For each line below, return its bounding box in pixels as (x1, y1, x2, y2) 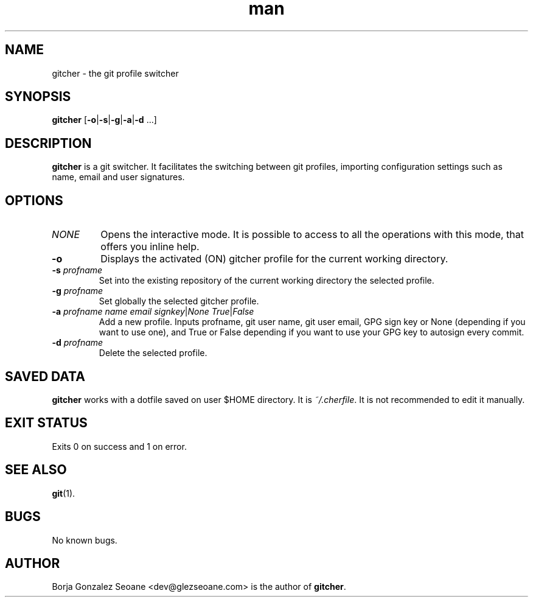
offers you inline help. (100, 240, 200, 253)
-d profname (52, 337, 103, 348)
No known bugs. (52, 534, 117, 545)
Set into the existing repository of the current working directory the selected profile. (99, 275, 434, 286)
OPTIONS (5, 192, 63, 208)
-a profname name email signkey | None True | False (52, 306, 254, 317)
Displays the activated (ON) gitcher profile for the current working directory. (100, 253, 448, 265)
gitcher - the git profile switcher (52, 68, 179, 79)
